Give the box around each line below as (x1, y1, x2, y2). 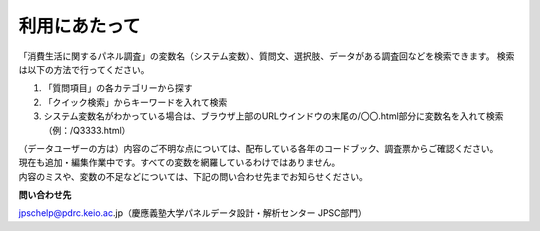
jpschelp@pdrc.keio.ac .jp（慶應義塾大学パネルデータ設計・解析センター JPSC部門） (18, 207, 367, 219)
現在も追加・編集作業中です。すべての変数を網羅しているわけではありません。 (18, 156, 341, 169)
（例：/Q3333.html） (43, 124, 131, 136)
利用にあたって (18, 15, 141, 37)
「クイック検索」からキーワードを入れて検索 (43, 96, 228, 108)
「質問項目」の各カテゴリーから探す (43, 82, 193, 94)
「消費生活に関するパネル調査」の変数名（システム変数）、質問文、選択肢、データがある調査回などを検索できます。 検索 (18, 50, 515, 62)
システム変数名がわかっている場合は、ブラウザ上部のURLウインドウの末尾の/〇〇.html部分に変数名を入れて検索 (43, 110, 504, 122)
